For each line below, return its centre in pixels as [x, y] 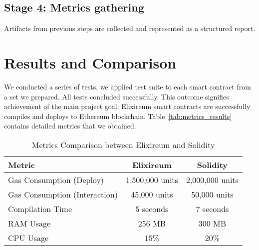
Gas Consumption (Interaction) [63, 194]
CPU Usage [28, 237]
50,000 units [212, 194]
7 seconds [212, 208]
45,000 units [152, 194]
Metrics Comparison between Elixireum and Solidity [123, 144]
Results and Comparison [90, 62]
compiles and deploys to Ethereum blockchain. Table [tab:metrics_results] [118, 116]
